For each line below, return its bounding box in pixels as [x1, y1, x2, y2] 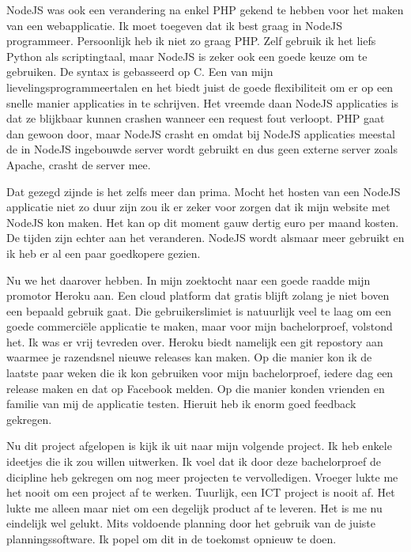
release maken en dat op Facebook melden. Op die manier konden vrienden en [6, 380, 385, 396]
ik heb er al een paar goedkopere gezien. [6, 244, 201, 261]
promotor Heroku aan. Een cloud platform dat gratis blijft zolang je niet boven [6, 287, 390, 304]
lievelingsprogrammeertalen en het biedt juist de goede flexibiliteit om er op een [6, 78, 394, 95]
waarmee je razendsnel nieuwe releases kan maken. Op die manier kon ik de [6, 349, 372, 365]
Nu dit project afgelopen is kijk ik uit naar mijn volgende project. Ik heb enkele [6, 437, 392, 454]
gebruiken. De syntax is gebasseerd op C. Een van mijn [6, 63, 273, 80]
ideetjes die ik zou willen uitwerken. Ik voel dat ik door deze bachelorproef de [6, 453, 381, 470]
